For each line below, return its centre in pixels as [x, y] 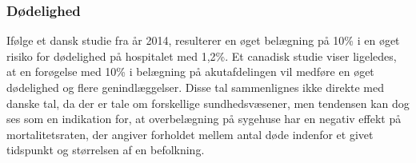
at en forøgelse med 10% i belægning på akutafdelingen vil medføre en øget [190, 72]
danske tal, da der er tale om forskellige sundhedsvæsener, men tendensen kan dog [208, 103]
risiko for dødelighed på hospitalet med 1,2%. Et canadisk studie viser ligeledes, [202, 56]
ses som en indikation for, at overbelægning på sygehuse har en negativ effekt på [204, 119]
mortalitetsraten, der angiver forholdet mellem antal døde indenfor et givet [190, 134]
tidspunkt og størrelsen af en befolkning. [106, 150]
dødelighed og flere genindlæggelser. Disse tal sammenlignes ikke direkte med [196, 87]
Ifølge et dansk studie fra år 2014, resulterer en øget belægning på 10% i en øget [203, 40]
